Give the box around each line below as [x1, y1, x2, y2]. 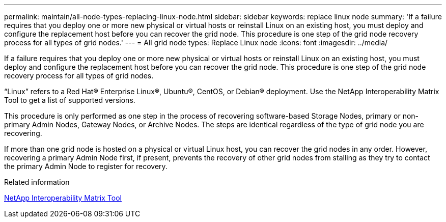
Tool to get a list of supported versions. [4, 96, 135, 104]
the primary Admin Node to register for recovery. [4, 162, 168, 171]
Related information [4, 178, 70, 186]
